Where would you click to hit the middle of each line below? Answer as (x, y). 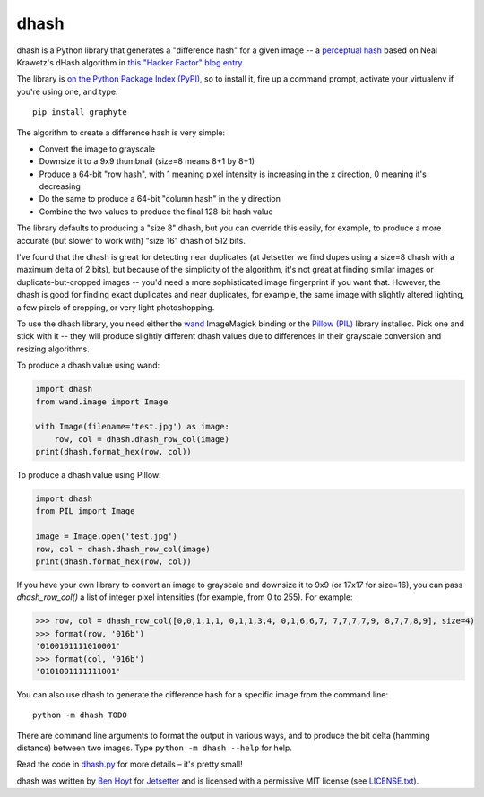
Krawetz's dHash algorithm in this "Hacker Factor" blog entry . (131, 62)
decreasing (60, 186)
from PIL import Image (85, 511)
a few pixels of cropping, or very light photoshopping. (116, 307)
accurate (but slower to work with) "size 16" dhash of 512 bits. (131, 240)
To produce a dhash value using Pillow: (89, 475)
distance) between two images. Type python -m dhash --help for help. (155, 748)
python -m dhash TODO (80, 715)
